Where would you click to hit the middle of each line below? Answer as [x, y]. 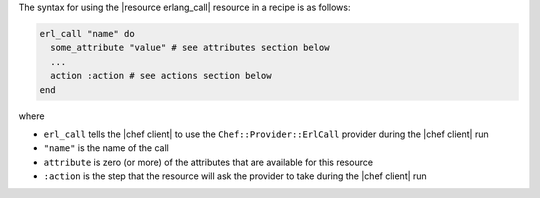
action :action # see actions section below [161, 76]
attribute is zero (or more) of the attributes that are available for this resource [208, 162]
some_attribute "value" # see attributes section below [190, 48]
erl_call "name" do [87, 33]
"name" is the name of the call [106, 148]
